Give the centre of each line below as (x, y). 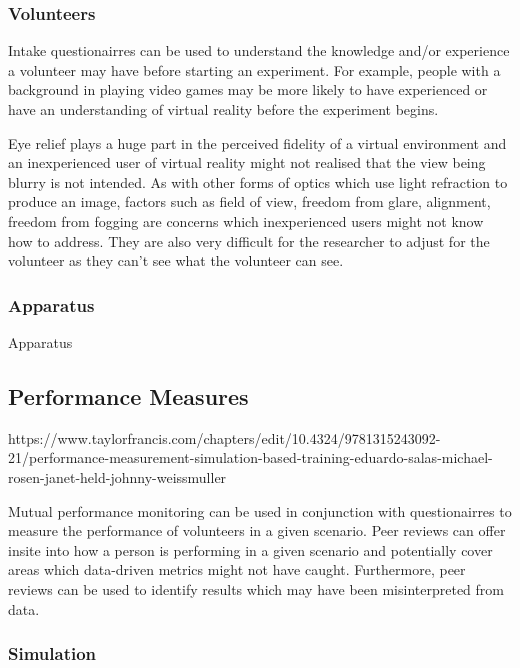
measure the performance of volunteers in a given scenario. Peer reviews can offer (257, 530)
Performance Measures (128, 395)
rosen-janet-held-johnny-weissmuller (117, 476)
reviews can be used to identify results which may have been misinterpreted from (256, 588)
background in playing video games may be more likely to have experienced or (248, 89)
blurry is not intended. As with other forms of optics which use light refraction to (258, 181)
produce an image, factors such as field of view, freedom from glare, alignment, (249, 201)
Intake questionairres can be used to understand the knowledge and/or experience (259, 50)
